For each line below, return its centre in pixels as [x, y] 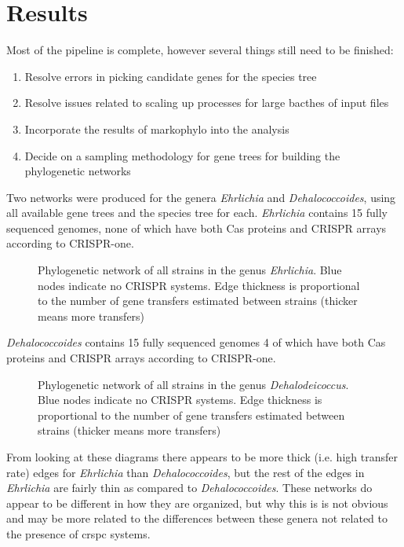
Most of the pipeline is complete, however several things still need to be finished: [200, 50]
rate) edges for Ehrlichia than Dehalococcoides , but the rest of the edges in [186, 472]
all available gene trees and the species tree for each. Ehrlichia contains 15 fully [197, 213]
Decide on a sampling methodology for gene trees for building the [182, 155]
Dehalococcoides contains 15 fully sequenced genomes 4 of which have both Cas [196, 342]
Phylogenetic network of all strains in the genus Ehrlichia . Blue [190, 270]
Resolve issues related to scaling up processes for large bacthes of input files [207, 103]
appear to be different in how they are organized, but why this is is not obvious [197, 503]
